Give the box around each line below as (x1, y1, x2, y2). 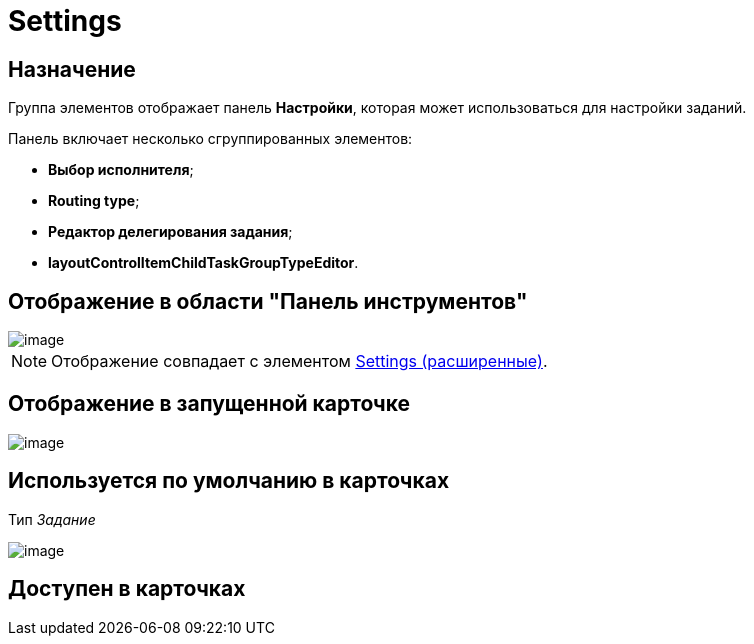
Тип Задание (8, 510, 96, 528)
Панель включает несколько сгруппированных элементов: (8, 130, 413, 148)
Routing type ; (48, 192, 140, 210)
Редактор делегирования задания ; (48, 223, 293, 241)
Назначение (8, 56, 136, 82)
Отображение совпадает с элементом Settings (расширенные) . (51, 351, 548, 372)
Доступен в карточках (8, 576, 246, 602)
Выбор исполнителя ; (48, 161, 194, 179)
